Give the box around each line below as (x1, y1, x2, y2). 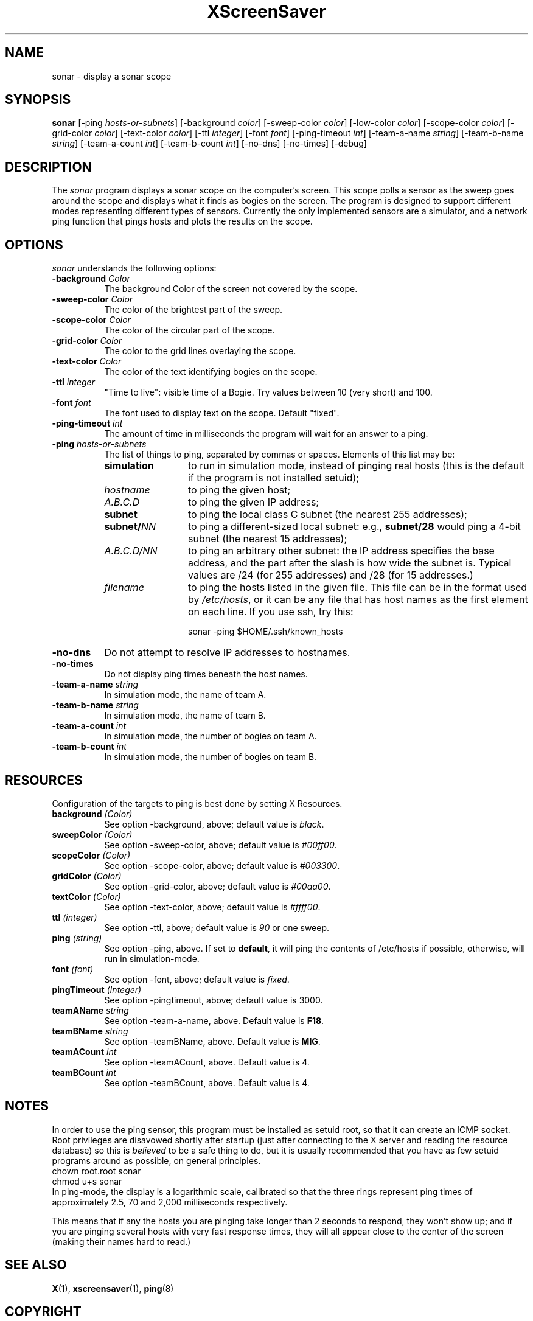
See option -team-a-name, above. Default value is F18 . (104, 1015, 324, 1026)
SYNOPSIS (5, 92, 71, 108)
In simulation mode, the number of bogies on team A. (104, 731, 317, 742)
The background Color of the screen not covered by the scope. (104, 284, 358, 295)
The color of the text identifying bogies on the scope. (104, 366, 318, 377)
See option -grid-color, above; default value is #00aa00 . (104, 880, 331, 891)
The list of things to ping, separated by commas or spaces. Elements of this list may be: (104, 449, 455, 460)
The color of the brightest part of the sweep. (104, 304, 282, 315)
